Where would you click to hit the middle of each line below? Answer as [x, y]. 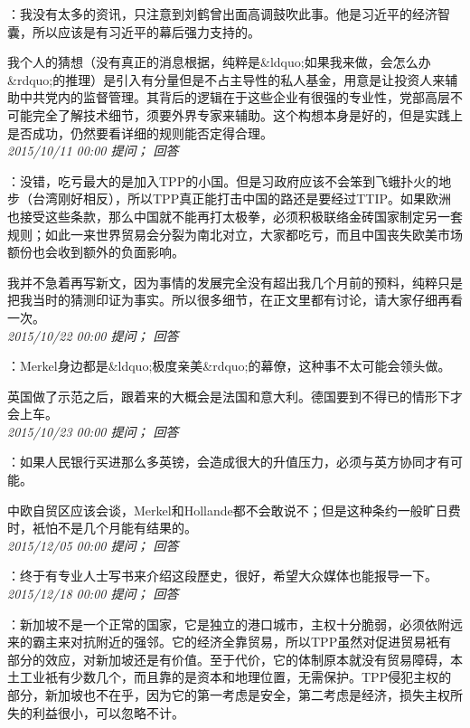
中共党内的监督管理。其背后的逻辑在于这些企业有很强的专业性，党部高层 [235, 97]
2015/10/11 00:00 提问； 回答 [93, 151]
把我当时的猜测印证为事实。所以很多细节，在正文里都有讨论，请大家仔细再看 [235, 300]
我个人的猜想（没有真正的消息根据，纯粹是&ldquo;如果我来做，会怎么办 [219, 62]
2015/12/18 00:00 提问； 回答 [93, 594]
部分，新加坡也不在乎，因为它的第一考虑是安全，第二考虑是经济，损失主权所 [235, 695]
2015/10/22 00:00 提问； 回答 [93, 335]
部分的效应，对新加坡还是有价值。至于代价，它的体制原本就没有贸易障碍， [229, 659]
